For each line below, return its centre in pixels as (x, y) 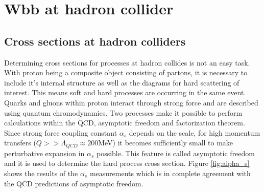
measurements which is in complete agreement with (170, 173)
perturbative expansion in (44, 153)
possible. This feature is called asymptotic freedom (175, 153)
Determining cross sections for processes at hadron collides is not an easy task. (127, 62)
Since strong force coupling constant (61, 132)
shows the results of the (41, 173)
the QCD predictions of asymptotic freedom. (74, 183)
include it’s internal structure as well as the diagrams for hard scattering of (122, 82)
